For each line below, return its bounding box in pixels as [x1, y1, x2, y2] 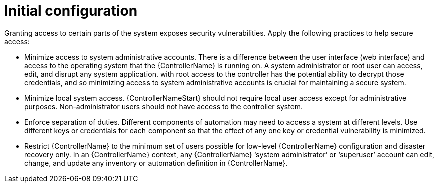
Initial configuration [4, 2, 138, 19]
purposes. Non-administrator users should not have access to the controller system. [24, 102, 303, 111]
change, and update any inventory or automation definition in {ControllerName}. [24, 158, 288, 167]
